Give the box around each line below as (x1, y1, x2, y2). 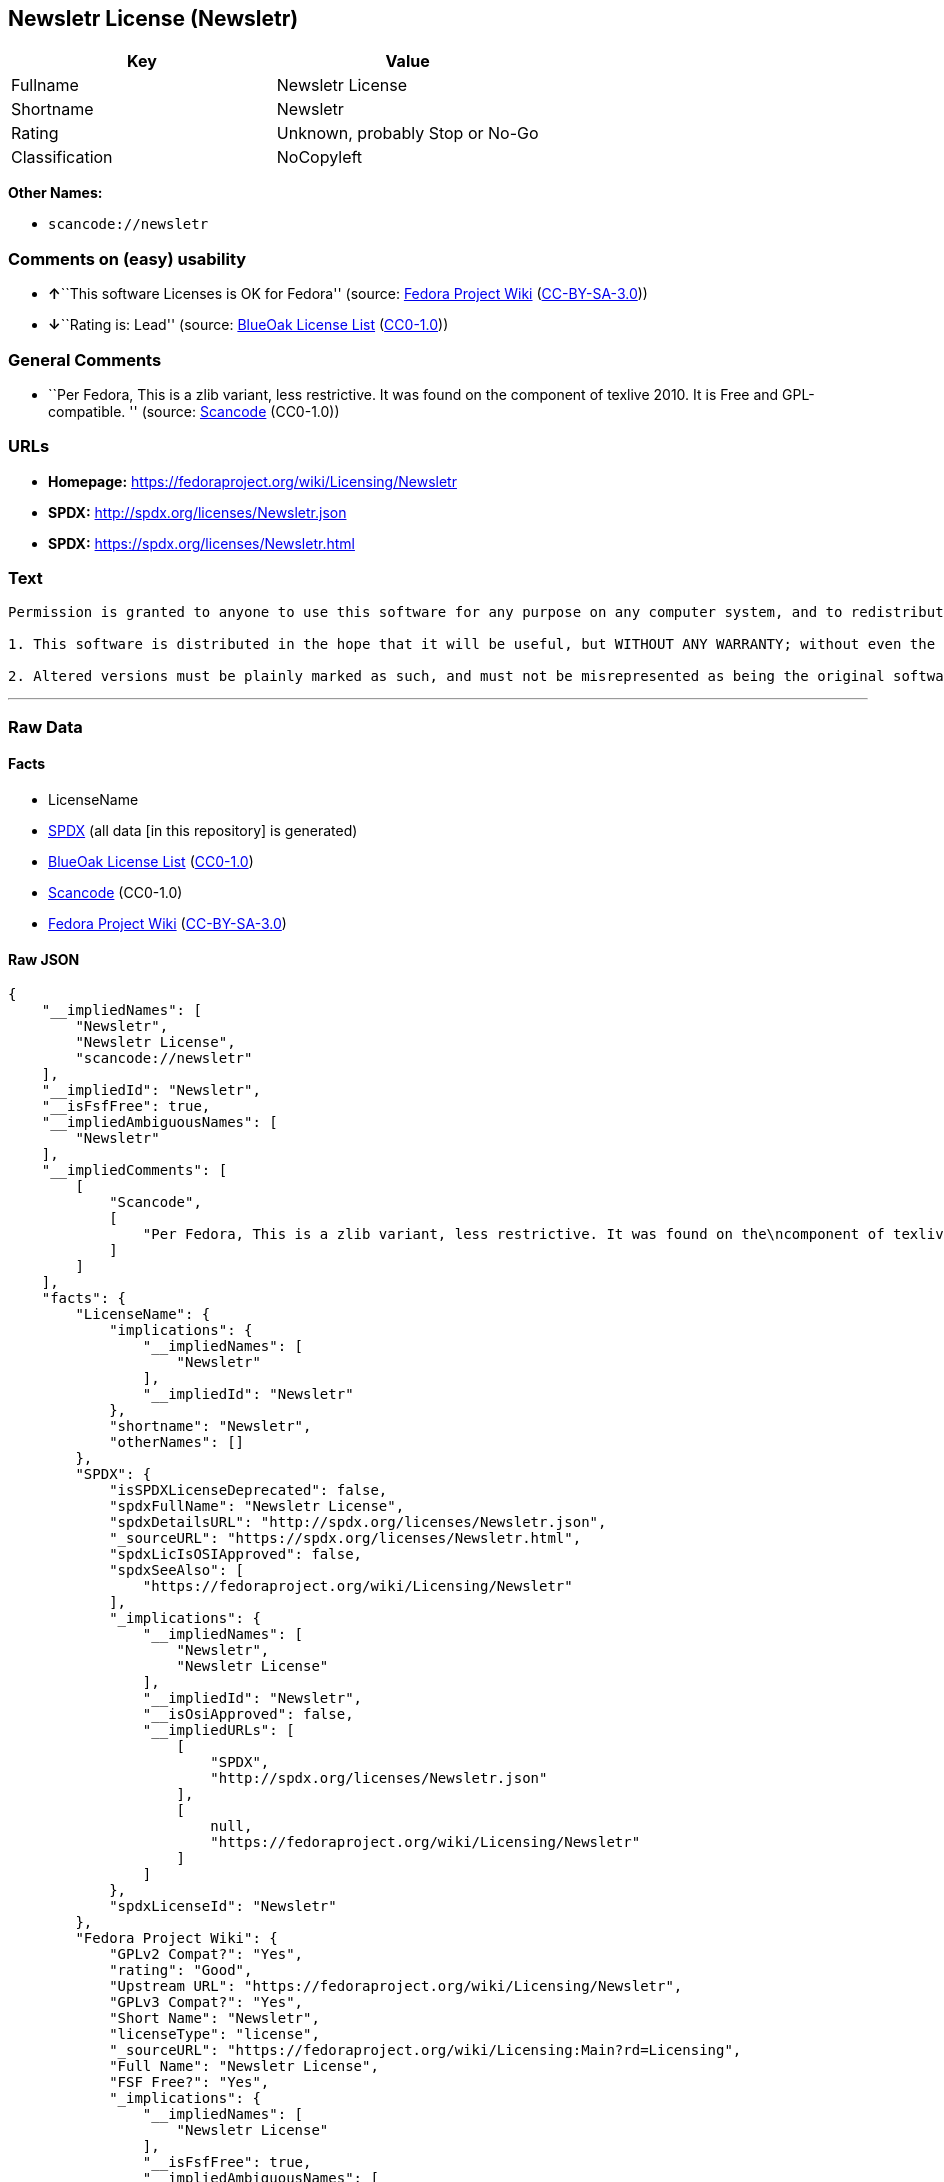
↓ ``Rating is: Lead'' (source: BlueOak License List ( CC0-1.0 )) (48, 316, 449, 334)
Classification (11, 147, 113, 168)
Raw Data (8, 716, 83, 737)
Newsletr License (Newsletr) (8, 6, 299, 31)
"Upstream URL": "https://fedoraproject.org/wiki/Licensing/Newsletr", (109, 1978, 683, 1995)
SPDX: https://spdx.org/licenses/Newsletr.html (48, 534, 355, 552)
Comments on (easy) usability (8, 248, 247, 269)
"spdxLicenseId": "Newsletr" (109, 1898, 337, 1915)
